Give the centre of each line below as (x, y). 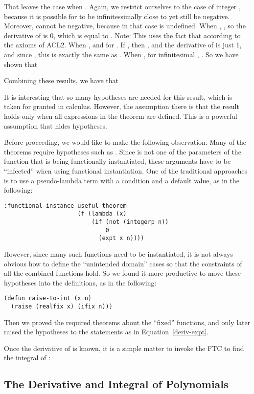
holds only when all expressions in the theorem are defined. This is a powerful (121, 116)
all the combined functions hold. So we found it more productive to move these (123, 273)
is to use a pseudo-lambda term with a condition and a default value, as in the (122, 180)
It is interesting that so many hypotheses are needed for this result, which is (118, 97)
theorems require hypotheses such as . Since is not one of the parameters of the (123, 151)
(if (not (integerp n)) (130, 222)
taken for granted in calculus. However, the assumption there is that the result (122, 106)
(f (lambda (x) (102, 214)
